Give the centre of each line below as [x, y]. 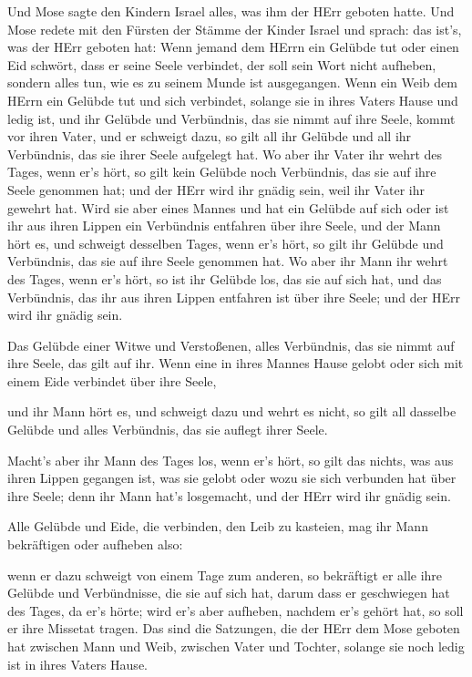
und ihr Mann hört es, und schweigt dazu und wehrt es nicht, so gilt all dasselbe [232, 411]
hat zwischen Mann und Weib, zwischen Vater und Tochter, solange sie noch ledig [236, 646]
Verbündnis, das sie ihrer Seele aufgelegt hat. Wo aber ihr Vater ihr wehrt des [225, 154]
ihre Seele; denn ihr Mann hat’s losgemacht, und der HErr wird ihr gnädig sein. [229, 495]
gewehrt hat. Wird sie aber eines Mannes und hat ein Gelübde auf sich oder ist [228, 207]
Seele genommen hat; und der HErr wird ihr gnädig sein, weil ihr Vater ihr [216, 189]
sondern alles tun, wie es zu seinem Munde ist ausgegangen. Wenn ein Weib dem [232, 82]
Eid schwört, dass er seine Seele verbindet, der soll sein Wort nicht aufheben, [222, 64]
